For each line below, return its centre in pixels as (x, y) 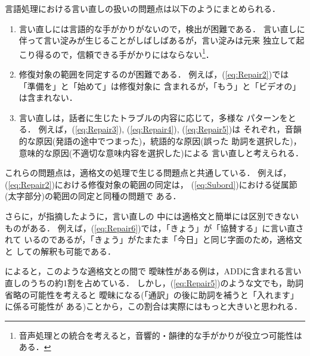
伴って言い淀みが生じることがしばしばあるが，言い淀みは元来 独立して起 (162, 40)
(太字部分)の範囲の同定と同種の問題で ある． (93, 196)
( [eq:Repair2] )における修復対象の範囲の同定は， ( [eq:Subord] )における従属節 (151, 184)
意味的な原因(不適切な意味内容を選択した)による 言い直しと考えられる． (161, 152)
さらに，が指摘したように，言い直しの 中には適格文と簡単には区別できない (152, 216)
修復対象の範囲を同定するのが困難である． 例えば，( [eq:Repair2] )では (154, 74)
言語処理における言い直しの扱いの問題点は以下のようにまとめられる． (142, 8)
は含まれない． (48, 97)
